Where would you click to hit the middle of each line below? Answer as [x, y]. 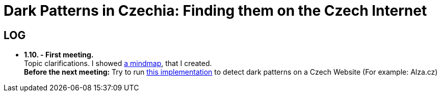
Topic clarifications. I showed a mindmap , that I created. [118, 63]
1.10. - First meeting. [59, 55]
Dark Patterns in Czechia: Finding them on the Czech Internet [215, 11]
